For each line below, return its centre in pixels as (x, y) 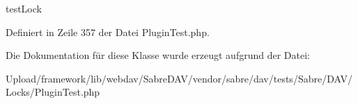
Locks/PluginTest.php (53, 92)
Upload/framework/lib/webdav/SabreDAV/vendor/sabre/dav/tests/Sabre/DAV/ (179, 78)
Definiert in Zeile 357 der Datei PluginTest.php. (108, 32)
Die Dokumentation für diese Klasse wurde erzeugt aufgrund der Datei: (158, 55)
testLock (24, 8)
